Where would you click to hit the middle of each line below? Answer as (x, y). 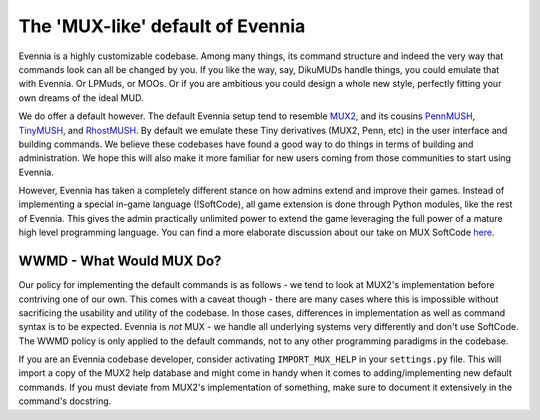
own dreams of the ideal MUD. (81, 97)
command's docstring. (65, 401)
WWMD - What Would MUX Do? (120, 261)
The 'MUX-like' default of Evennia (162, 26)
